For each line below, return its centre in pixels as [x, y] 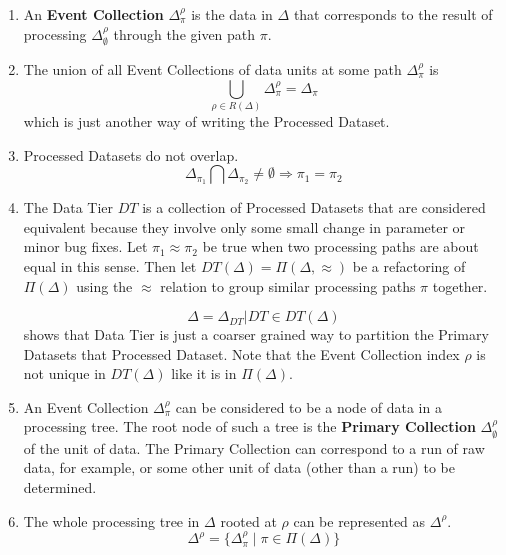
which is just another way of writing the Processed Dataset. [206, 120]
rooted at [248, 520]
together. [460, 285]
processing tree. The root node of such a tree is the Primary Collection [249, 426]
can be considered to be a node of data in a [308, 406]
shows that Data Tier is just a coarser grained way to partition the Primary [256, 334]
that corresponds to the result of [393, 14]
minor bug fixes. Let [85, 246]
